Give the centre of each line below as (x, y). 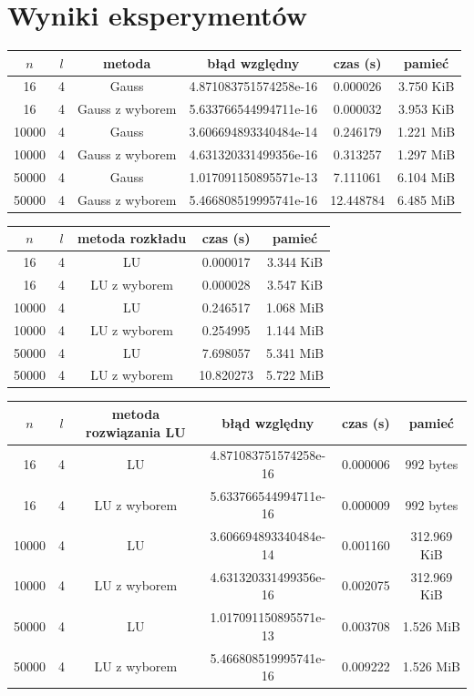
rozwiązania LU (136, 431)
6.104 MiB (427, 176)
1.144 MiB (295, 329)
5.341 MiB (295, 352)
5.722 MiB (295, 375)
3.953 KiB (427, 109)
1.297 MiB (427, 154)
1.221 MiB (427, 132)
